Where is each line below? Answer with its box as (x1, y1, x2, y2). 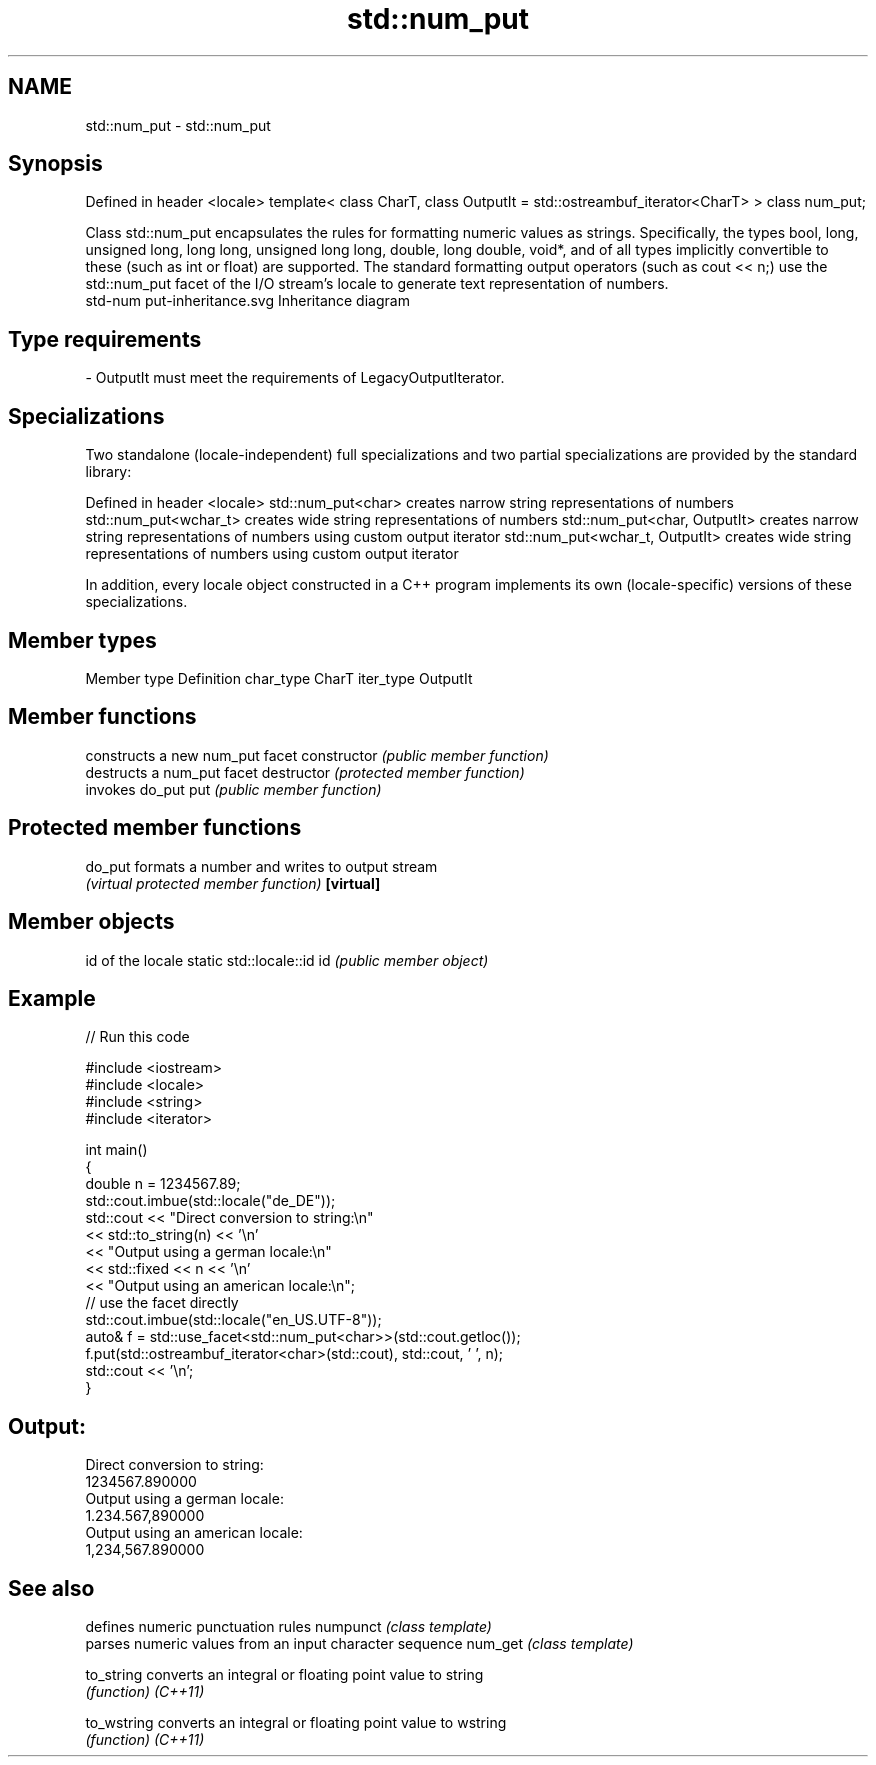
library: (85, 463, 132, 481)
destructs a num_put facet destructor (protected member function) (85, 763, 525, 781)
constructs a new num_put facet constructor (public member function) (85, 746, 549, 764)
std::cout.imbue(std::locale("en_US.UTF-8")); (85, 1311, 382, 1329)
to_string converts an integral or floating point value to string (85, 1666, 484, 1684)
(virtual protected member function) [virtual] (85, 874, 381, 892)
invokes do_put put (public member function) (85, 780, 382, 798)
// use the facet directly (85, 1294, 239, 1312)
